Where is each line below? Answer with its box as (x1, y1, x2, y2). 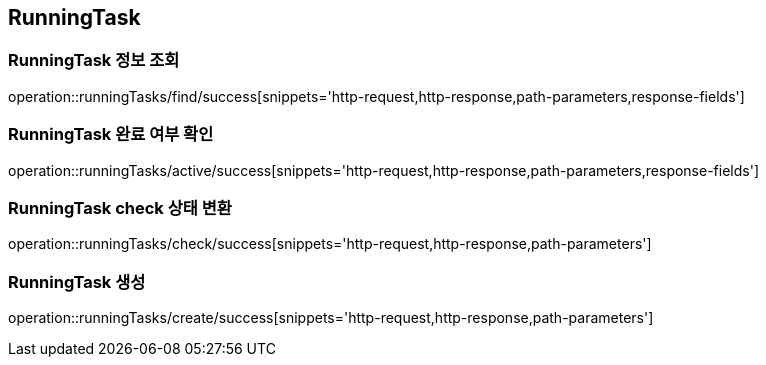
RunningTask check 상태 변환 (8, 197, 232, 218)
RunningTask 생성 (8, 271, 146, 292)
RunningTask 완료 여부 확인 (8, 124, 214, 145)
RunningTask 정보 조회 (8, 50, 180, 71)
